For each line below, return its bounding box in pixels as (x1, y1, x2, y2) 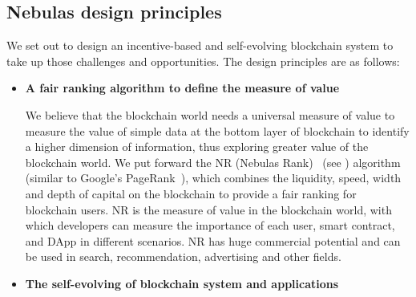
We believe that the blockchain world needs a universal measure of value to (25, 106, 395, 123)
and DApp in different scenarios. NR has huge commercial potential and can (25, 232, 401, 249)
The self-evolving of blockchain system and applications (25, 275, 339, 291)
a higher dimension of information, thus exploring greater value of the (25, 138, 369, 155)
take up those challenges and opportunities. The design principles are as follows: (6, 52, 400, 69)
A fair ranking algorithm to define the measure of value (25, 79, 340, 96)
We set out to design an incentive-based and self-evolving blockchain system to (6, 37, 394, 54)
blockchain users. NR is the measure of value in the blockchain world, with (25, 201, 392, 218)
